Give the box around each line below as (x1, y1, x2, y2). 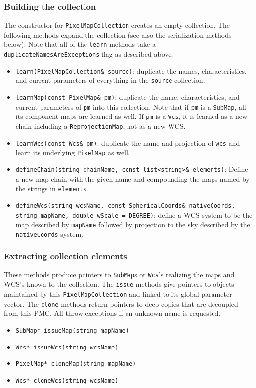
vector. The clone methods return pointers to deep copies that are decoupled (4, 298, 238, 309)
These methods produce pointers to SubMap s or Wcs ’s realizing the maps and (4, 269, 235, 279)
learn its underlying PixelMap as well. (15, 147, 130, 157)
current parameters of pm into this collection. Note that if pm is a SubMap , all (15, 101, 246, 112)
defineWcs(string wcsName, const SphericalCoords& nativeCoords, (15, 202, 235, 209)
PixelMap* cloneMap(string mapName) (15, 360, 136, 368)
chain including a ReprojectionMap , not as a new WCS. (15, 121, 186, 131)
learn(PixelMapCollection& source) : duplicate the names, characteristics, (15, 65, 247, 76)
